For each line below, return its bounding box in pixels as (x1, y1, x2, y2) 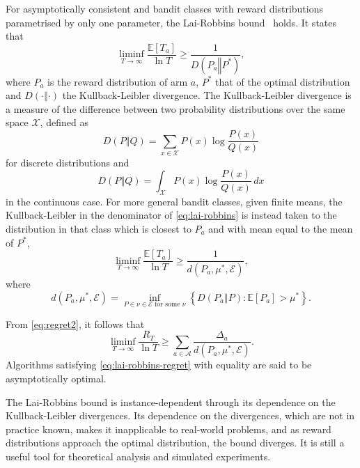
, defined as (40, 115, 88, 130)
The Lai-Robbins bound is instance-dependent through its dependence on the (6, 394, 336, 409)
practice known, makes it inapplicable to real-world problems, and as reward (6, 421, 331, 436)
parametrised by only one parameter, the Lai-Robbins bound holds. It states (6, 15, 337, 29)
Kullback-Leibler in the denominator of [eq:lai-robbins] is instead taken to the (6, 208, 337, 222)
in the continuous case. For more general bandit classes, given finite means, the (6, 194, 343, 208)
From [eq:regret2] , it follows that (6, 316, 145, 331)
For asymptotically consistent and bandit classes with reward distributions (6, 1, 323, 15)
